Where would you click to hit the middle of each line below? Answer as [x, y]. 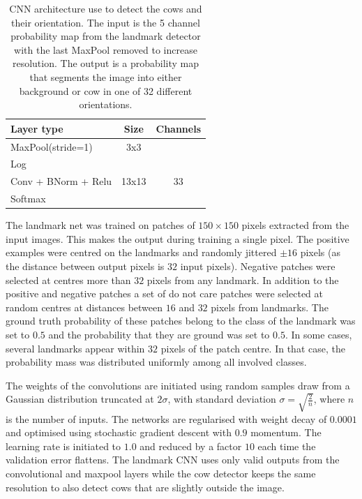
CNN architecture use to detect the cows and [106, 8]
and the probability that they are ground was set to [159, 334]
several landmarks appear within [75, 348]
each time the [287, 446]
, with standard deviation [222, 399]
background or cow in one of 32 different [106, 90]
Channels [178, 128]
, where [329, 399]
